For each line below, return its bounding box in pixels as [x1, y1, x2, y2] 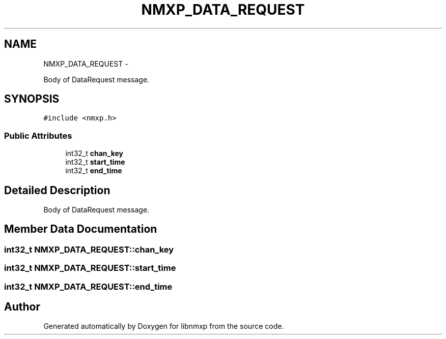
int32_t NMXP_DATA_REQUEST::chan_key [4, 244, 174, 255]
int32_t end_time [65, 166, 122, 175]
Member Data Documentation [4, 223, 157, 236]
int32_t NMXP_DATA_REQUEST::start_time [4, 263, 176, 273]
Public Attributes [4, 130, 72, 141]
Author [4, 300, 40, 314]
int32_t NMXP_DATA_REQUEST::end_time [4, 281, 173, 292]
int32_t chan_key [65, 149, 123, 158]
